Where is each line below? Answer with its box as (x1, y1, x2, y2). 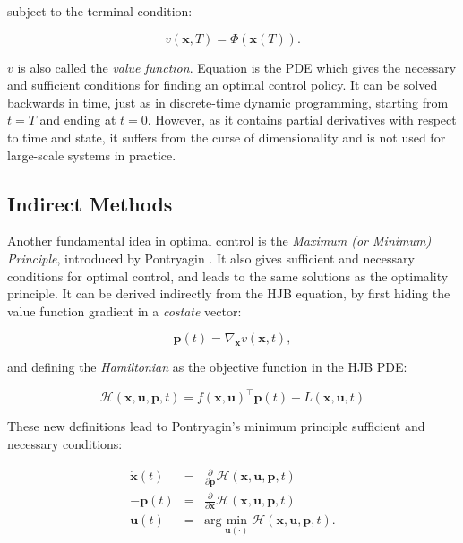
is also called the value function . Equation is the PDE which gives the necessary (17, 57, 457, 76)
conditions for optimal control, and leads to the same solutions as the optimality (7, 266, 449, 285)
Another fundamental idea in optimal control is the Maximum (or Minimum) (7, 231, 432, 250)
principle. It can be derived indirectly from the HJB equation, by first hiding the (7, 284, 450, 303)
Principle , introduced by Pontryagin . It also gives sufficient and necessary (7, 248, 415, 267)
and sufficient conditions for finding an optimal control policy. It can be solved (7, 75, 438, 94)
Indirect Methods (7, 189, 173, 217)
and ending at (39, 110, 116, 129)
